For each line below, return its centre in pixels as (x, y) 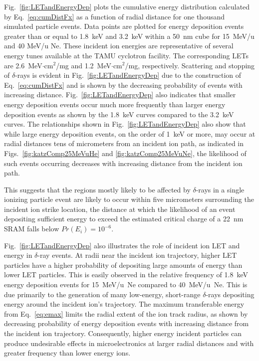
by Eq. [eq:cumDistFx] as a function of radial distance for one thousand (115, 16)
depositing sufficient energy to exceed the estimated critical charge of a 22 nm (124, 219)
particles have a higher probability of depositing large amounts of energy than (123, 265)
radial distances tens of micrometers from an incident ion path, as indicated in (124, 143)
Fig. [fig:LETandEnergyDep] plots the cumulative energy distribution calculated (127, 6)
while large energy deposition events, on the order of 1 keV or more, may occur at (130, 133)
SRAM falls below (32, 229)
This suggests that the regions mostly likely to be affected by (97, 189)
